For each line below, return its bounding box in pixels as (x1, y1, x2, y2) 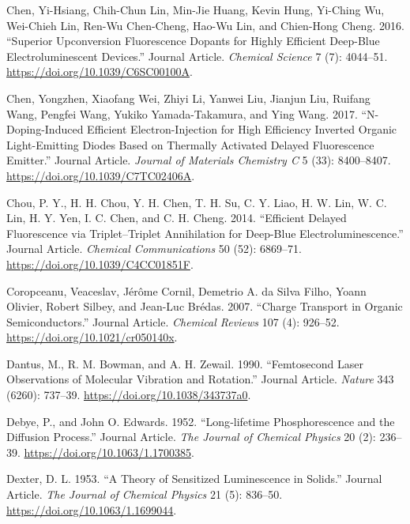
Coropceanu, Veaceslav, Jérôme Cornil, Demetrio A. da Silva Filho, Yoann (6, 282, 367, 299)
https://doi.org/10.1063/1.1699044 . (6, 501, 177, 518)
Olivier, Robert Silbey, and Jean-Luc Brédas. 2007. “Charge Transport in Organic (6, 298, 403, 315)
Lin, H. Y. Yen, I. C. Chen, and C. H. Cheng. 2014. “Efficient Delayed (6, 209, 347, 226)
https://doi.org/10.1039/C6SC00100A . (6, 63, 193, 80)
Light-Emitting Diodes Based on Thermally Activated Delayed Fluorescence (6, 136, 374, 153)
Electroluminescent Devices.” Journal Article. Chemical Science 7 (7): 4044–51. (6, 47, 388, 64)
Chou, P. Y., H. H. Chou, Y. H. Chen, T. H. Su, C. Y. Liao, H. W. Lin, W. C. (6, 194, 387, 210)
